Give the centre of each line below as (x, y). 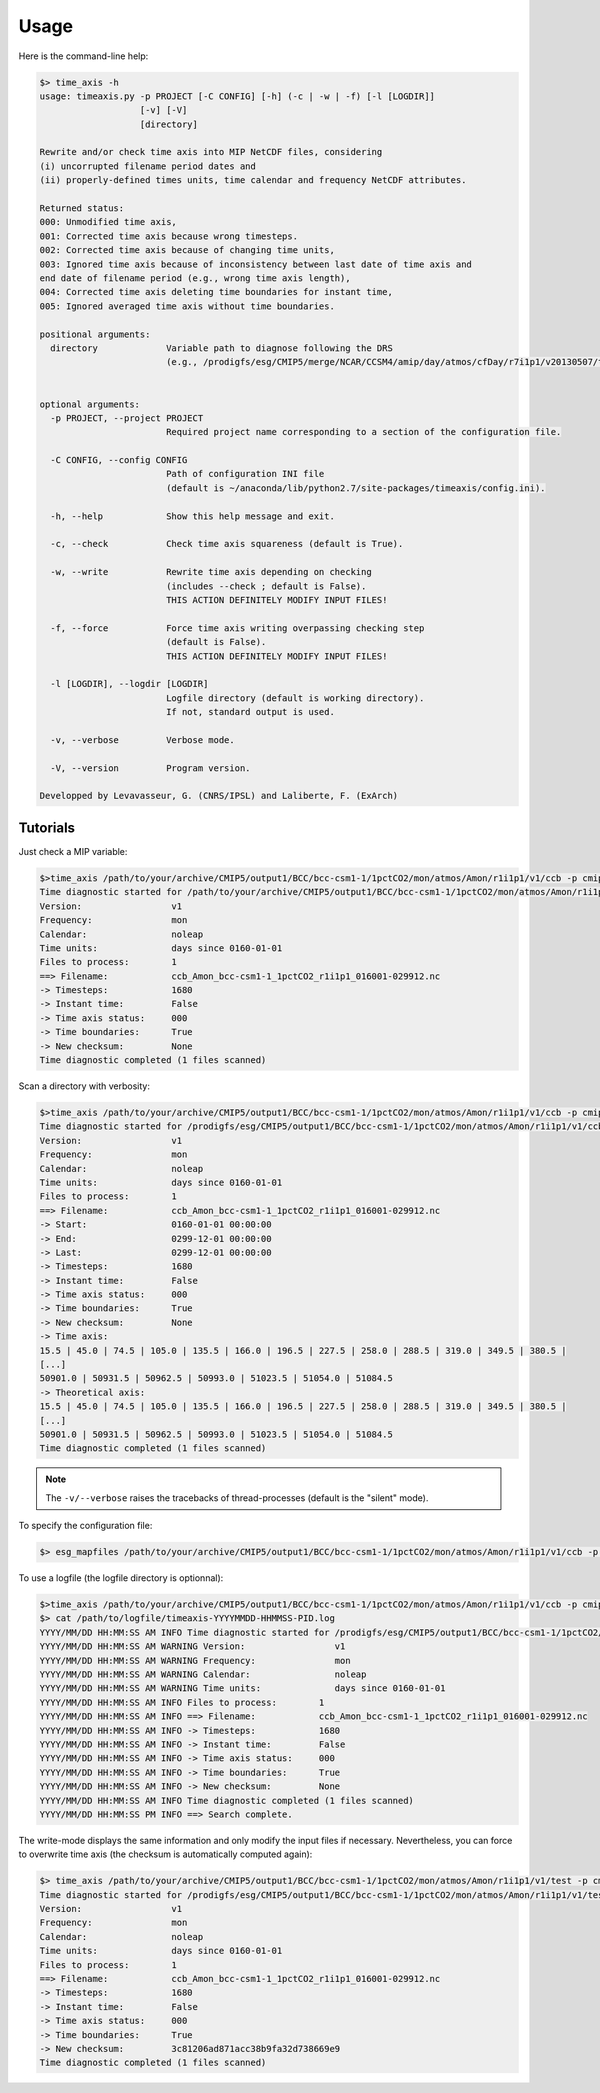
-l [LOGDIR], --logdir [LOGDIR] (129, 684)
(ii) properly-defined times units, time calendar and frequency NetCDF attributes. (253, 180)
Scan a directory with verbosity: (84, 1086)
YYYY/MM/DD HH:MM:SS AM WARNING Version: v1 (192, 1646)
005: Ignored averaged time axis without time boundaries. (187, 306)
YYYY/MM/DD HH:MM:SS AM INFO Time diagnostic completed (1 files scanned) (227, 1800)
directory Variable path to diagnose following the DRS (222, 348)
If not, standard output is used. (250, 712)
